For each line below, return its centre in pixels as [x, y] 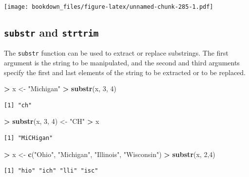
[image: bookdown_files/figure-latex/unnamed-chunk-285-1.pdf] [109, 7]
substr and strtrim [51, 32]
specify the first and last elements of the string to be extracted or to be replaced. [125, 72]
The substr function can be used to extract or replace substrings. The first [116, 53]
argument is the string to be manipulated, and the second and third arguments [122, 63]
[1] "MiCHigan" [29, 138]
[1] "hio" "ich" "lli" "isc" [51, 171]
